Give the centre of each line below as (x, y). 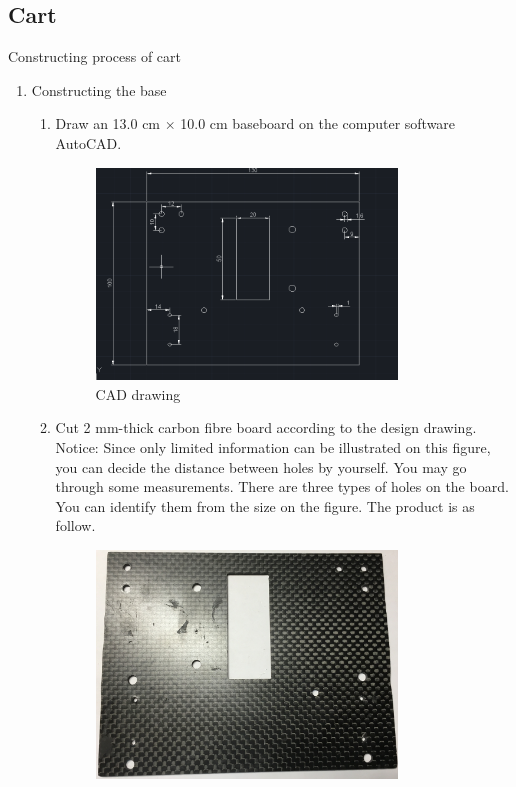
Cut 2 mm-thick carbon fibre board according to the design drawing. (266, 427)
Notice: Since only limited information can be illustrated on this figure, (273, 446)
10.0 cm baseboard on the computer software (318, 123)
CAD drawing (138, 393)
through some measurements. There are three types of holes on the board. (282, 486)
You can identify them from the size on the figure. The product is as (265, 505)
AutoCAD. (88, 142)
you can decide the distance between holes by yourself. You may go (261, 466)
